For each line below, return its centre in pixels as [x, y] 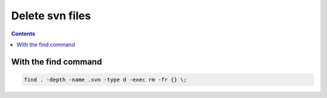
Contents [23, 34]
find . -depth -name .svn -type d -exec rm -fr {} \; [105, 79]
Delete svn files [51, 16]
